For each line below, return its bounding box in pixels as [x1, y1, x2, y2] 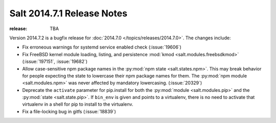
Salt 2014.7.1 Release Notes [9, 8, 128, 19]
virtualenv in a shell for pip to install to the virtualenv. [22, 101, 133, 107]
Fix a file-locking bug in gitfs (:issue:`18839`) [22, 108, 116, 114]
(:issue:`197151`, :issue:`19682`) [22, 59, 88, 65]
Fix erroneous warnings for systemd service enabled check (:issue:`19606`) [22, 44, 181, 51]
